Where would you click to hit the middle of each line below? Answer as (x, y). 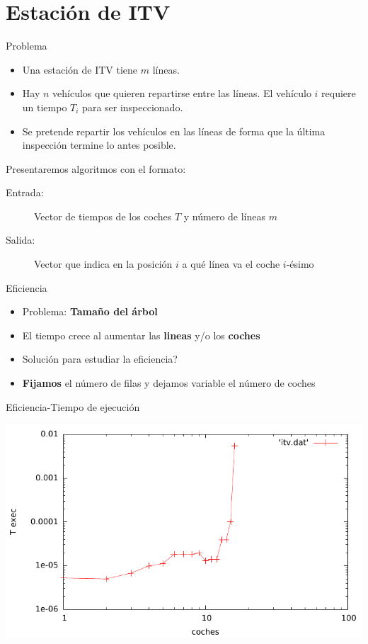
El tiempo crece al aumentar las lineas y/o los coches (141, 335)
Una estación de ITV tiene (80, 69)
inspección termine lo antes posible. (99, 145)
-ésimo (300, 264)
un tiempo (45, 107)
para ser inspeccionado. (133, 107)
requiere (339, 93)
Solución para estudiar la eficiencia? (100, 359)
